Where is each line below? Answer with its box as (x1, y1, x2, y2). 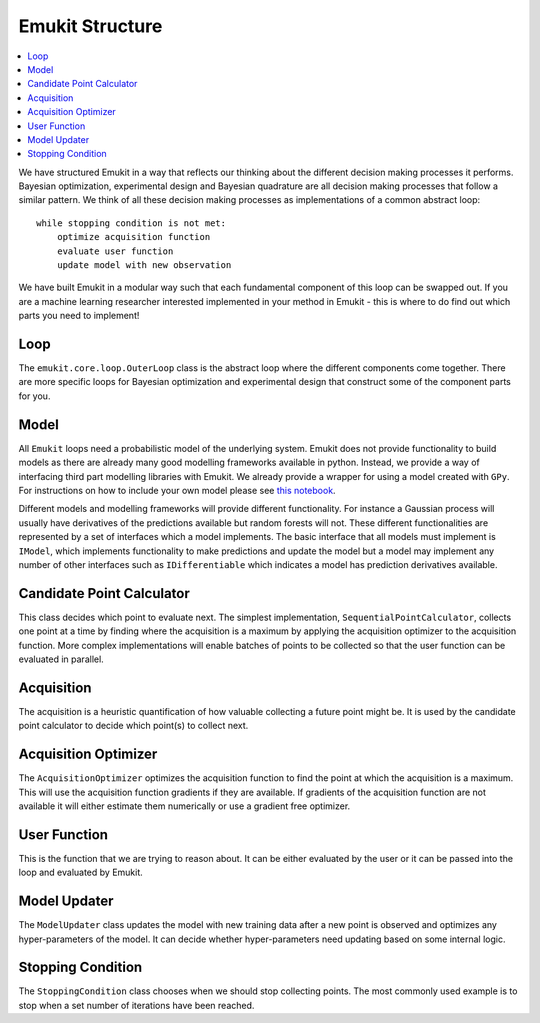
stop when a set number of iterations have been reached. (18, 999, 255, 1011)
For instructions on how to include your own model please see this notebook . (18, 484, 336, 496)
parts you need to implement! (18, 310, 140, 322)
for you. (18, 390, 51, 402)
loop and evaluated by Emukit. (18, 866, 144, 879)
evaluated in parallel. (18, 653, 104, 665)
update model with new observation (56, 260, 232, 271)
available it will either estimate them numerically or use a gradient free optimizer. (18, 800, 351, 812)
